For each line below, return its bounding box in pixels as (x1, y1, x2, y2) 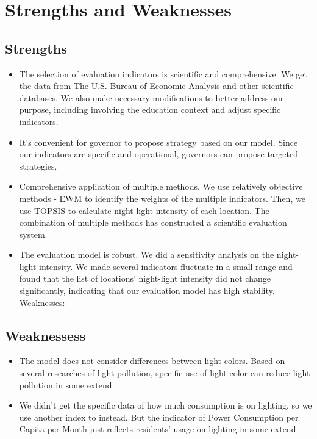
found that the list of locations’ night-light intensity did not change (19, 272, 271, 285)
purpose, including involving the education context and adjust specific (19, 103, 281, 116)
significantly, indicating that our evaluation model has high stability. (19, 284, 275, 297)
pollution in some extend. (19, 378, 115, 391)
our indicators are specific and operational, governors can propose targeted (19, 148, 298, 160)
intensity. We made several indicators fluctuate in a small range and (39, 260, 293, 273)
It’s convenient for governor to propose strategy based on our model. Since (19, 135, 298, 148)
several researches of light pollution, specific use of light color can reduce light (19, 366, 310, 379)
